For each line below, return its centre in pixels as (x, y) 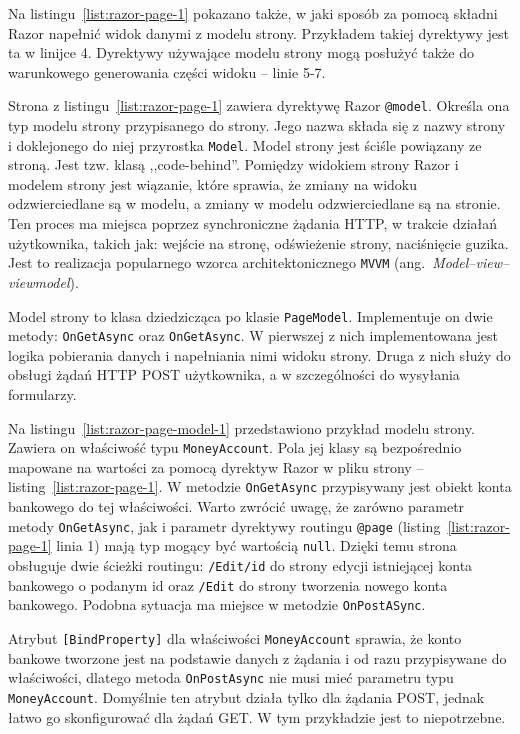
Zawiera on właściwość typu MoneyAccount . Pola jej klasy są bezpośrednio (235, 447)
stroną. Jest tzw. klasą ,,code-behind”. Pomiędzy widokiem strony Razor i (233, 164)
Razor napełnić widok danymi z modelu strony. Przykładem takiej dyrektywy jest (258, 32)
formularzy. (42, 394)
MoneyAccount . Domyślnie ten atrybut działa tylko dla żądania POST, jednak (246, 696)
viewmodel (39, 281)
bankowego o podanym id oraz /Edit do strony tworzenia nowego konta (228, 584)
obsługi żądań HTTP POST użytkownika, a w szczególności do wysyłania (234, 374)
